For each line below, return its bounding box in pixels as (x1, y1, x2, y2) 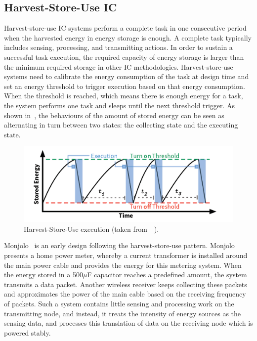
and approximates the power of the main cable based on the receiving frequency (4, 289, 246, 299)
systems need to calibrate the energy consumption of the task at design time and (4, 71, 249, 82)
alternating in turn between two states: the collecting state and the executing (4, 120, 238, 130)
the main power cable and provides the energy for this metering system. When (4, 259, 242, 270)
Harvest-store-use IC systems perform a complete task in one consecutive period (4, 23, 247, 33)
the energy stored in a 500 (4, 269, 83, 280)
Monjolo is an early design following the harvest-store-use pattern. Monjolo (4, 240, 235, 251)
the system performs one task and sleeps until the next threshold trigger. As (4, 100, 235, 110)
